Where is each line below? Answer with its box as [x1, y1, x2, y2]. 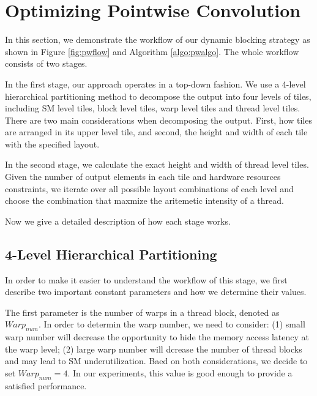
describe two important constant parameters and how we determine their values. [5, 285, 307, 298]
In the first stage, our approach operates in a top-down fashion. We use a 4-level [5, 77, 306, 90]
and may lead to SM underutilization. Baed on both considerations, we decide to [5, 354, 308, 367]
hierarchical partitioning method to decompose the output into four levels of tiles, [5, 89, 311, 102]
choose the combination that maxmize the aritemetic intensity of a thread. [5, 194, 284, 207]
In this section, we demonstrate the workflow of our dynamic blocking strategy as [5, 33, 310, 46]
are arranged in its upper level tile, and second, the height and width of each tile [5, 125, 308, 138]
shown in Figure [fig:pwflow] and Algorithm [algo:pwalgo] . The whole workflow [5, 45, 299, 58]
